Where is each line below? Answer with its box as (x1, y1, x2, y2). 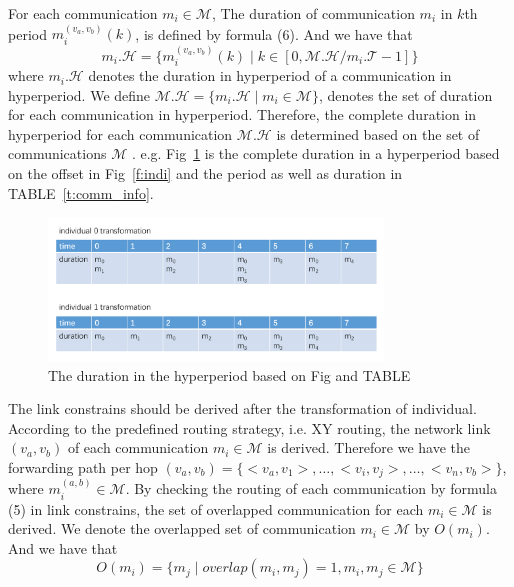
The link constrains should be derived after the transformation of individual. (8, 398, 477, 419)
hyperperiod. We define (8, 84, 151, 105)
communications (8, 143, 107, 164)
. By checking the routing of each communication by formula (125, 478, 497, 499)
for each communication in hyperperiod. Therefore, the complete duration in (8, 104, 477, 125)
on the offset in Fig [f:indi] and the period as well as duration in (8, 163, 403, 184)
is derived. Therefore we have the (267, 437, 471, 458)
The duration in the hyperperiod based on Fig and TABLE (48, 364, 411, 385)
